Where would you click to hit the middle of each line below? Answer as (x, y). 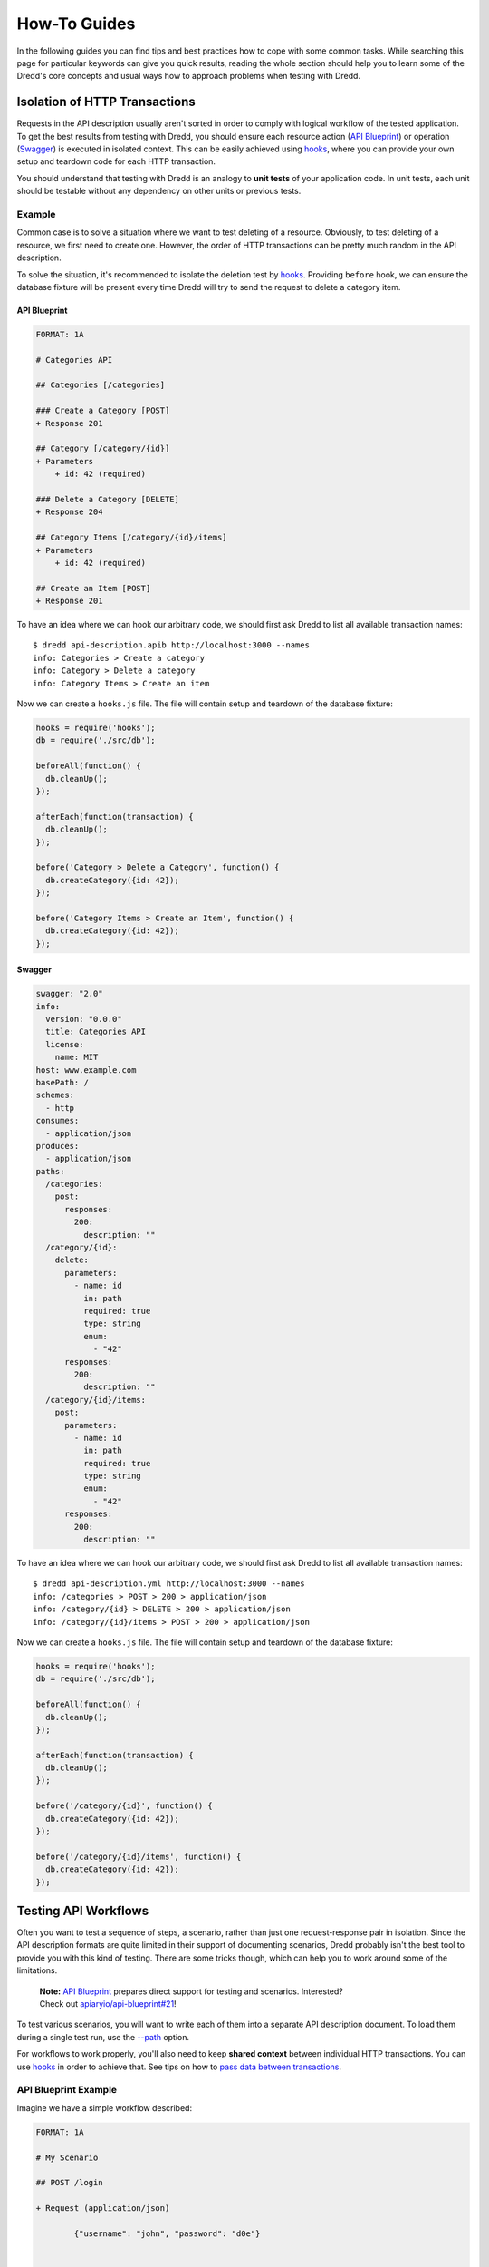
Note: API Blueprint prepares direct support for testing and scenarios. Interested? (191, 1991)
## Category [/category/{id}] (103, 448)
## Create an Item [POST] (93, 588)
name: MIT (77, 1057)
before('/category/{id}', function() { (124, 1806)
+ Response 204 (69, 512)
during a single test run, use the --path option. (103, 2037)
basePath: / (62, 1082)
